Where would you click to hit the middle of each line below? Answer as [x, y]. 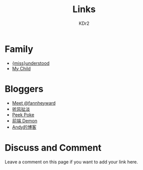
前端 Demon [24, 120]
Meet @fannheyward [34, 103]
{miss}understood [31, 63]
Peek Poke [23, 114]
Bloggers [24, 89]
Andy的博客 [24, 127]
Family [19, 49]
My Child [21, 68]
